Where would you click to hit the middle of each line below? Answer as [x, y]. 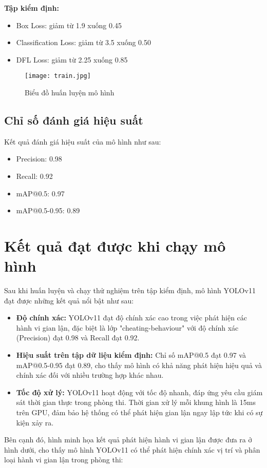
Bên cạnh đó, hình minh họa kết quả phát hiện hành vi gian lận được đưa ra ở [128, 440]
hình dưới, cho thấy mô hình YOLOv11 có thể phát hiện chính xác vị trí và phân [132, 449]
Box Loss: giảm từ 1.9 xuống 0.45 [69, 25]
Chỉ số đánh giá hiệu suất [74, 120]
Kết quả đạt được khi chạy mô [115, 245]
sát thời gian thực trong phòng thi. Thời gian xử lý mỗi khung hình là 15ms [136, 402]
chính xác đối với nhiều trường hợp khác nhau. [90, 375]
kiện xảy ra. [35, 422]
